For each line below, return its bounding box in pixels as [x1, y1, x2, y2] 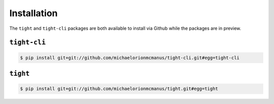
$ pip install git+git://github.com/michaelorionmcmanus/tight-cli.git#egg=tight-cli [20, 55, 239, 61]
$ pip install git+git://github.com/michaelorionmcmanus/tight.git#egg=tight [20, 86, 218, 92]
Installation [9, 8, 58, 19]
